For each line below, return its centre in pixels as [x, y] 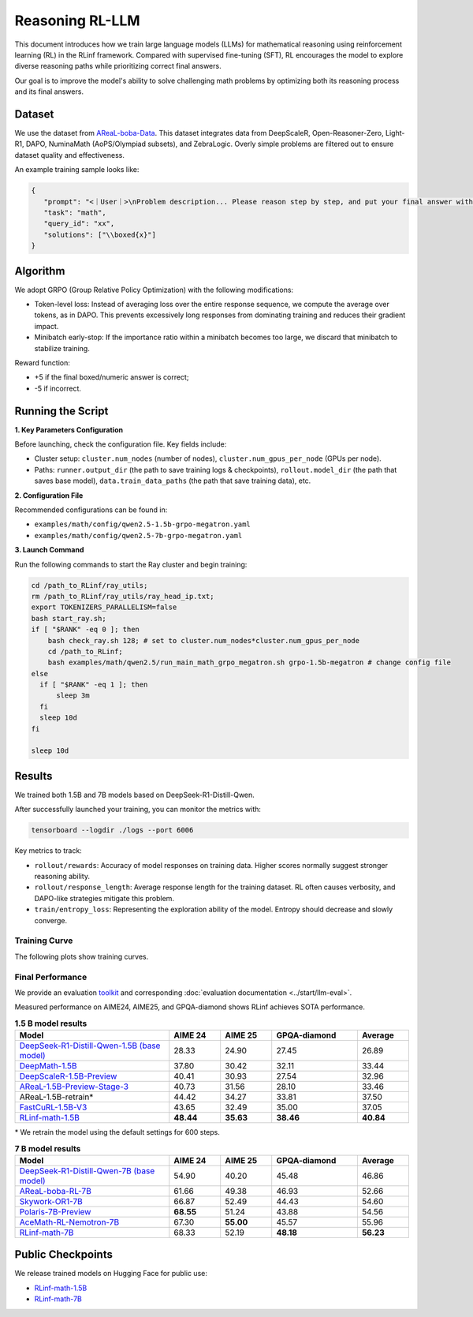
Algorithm [40, 271]
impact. [47, 326]
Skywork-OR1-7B [51, 1201]
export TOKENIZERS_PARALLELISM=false [104, 607]
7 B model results [48, 1148]
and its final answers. [49, 92]
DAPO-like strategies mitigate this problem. [104, 898]
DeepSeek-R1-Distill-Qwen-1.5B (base [90, 1046]
